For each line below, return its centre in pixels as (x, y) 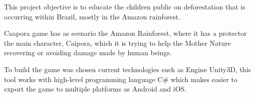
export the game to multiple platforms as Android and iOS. (95, 89)
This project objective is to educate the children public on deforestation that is (125, 6)
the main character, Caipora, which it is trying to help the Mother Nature (118, 43)
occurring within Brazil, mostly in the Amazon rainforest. (92, 16)
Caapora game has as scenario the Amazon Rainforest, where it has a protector (126, 33)
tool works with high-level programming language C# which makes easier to (121, 79)
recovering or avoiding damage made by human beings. (88, 52)
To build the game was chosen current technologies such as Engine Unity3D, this (127, 69)
